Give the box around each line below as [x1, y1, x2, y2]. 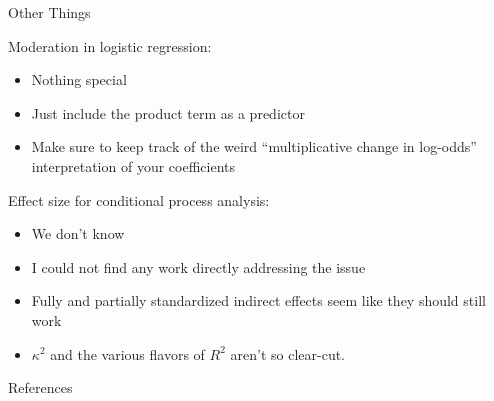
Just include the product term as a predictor [31, 102, 305, 123]
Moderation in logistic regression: [8, 35, 212, 56]
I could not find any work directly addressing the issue [31, 256, 366, 277]
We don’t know [31, 223, 125, 244]
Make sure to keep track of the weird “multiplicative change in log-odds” [31, 136, 477, 157]
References [8, 377, 73, 398]
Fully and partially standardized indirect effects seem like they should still [31, 290, 486, 311]
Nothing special [31, 69, 127, 90]
